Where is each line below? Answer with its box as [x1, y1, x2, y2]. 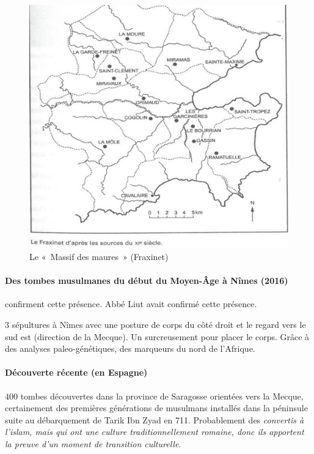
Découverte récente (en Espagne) [5, 366, 148, 379]
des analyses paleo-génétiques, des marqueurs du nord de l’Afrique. [5, 342, 255, 355]
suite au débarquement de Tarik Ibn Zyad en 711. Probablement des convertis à [5, 413, 304, 426]
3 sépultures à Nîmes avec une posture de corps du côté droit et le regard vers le [5, 318, 306, 331]
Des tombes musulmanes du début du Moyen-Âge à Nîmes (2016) [5, 274, 288, 287]
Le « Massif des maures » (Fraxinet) [29, 250, 169, 263]
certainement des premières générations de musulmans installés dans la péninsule [5, 401, 308, 414]
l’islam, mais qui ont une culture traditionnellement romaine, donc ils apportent [5, 425, 304, 438]
